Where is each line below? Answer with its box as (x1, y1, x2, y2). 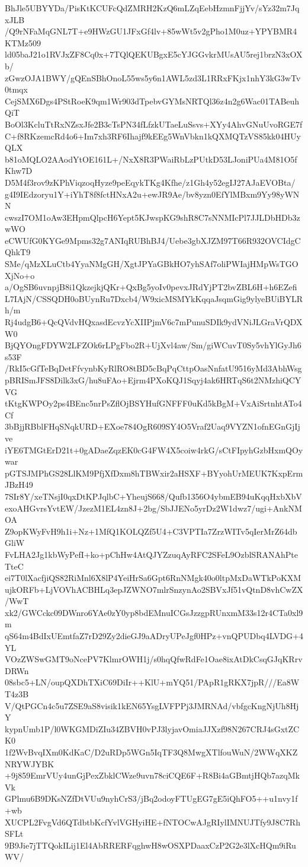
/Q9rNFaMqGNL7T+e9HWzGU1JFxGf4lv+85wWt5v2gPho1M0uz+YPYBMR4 (5, 25, 297, 37)
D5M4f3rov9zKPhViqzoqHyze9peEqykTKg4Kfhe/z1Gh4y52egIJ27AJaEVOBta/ (5, 176, 296, 188)
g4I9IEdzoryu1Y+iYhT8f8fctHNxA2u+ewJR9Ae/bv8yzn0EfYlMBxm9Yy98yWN (5, 188, 300, 200)
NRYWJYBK (5, 757, 54, 770)
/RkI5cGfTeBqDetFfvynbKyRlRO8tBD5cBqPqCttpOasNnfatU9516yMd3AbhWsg (5, 362, 302, 374)
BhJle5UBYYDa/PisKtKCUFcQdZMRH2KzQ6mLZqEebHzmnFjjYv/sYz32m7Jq (5, 2, 300, 14)
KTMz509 (5, 36, 41, 49)
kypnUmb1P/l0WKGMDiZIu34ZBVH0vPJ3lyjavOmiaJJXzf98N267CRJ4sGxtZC (5, 722, 300, 735)
